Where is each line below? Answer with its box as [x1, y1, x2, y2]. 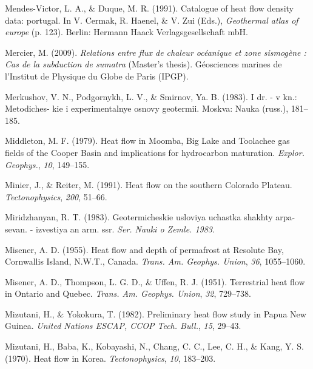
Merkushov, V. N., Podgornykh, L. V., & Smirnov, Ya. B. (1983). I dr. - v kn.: [5, 90, 297, 103]
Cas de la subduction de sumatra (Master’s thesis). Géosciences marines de [5, 58, 282, 70]
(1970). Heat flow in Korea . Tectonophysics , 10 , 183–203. [5, 351, 216, 364]
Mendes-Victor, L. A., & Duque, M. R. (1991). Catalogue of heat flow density [5, 2, 294, 14]
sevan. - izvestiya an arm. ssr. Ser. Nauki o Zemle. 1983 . [5, 222, 215, 235]
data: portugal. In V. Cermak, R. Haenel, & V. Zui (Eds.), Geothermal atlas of [5, 13, 298, 26]
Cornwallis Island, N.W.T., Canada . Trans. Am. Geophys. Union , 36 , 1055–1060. [5, 255, 306, 268]
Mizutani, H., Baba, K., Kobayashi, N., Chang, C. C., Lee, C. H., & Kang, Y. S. [5, 340, 304, 353]
